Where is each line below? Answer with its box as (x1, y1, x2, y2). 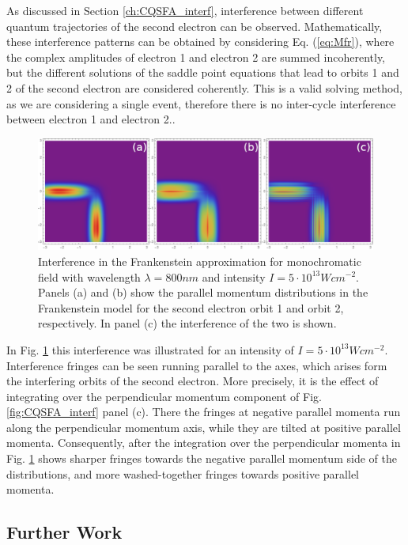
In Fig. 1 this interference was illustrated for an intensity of (6, 341, 294, 358)
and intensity (202, 268, 266, 285)
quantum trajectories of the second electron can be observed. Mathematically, (6, 17, 383, 34)
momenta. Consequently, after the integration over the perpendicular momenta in (6, 434, 401, 451)
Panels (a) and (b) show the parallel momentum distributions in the (38, 284, 368, 301)
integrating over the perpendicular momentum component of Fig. (6, 388, 322, 404)
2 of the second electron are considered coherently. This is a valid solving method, (6, 79, 403, 96)
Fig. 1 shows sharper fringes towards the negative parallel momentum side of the (6, 450, 397, 467)
